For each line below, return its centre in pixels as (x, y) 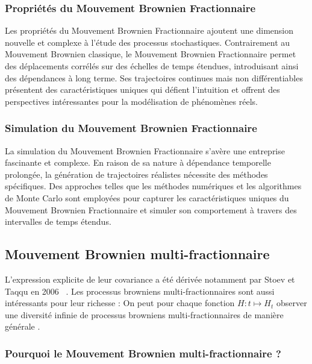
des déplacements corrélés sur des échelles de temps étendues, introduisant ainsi (152, 66)
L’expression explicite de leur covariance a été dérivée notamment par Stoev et (150, 279)
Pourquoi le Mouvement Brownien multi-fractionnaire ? (143, 353)
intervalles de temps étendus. (58, 221)
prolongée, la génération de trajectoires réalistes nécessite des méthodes (136, 174)
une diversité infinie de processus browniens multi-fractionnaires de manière (144, 314)
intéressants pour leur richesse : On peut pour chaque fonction (120, 303)
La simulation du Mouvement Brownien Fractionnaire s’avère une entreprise (145, 150)
